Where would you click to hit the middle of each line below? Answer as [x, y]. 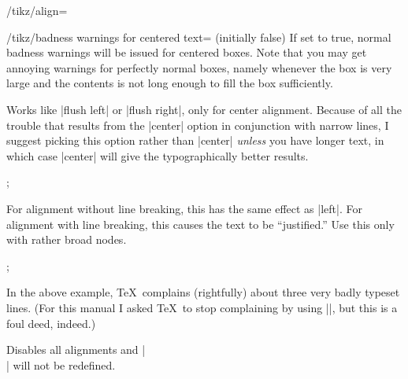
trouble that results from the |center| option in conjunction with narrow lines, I [198, 125]
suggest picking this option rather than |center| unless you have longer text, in [195, 140]
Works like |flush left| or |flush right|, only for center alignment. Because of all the [204, 109]
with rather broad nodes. [67, 239]
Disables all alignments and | [76, 350]
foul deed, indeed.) [51, 323]
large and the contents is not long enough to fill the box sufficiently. [170, 83]
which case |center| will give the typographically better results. [158, 155]
